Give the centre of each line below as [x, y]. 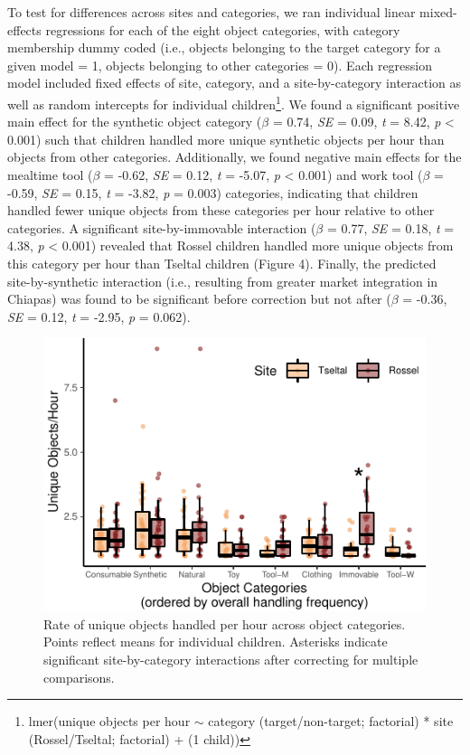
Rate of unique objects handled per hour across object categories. [225, 623]
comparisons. [79, 677]
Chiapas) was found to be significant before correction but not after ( [199, 299]
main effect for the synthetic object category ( [135, 122]
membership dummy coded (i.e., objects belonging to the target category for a [224, 47]
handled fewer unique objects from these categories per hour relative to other [221, 210]
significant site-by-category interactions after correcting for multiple [231, 659]
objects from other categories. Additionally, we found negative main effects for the [235, 157]
